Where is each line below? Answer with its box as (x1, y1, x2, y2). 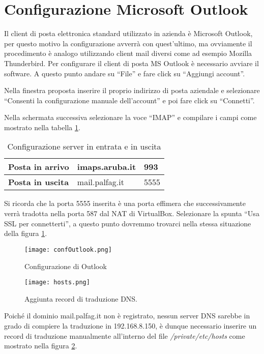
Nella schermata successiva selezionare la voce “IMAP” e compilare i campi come (4, 112, 257, 123)
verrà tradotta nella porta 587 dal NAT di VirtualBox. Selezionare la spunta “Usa (4, 208, 259, 219)
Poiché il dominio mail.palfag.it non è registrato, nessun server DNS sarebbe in (4, 310, 250, 321)
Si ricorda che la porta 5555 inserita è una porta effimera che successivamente (4, 198, 246, 209)
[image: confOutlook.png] (24, 246, 112, 253)
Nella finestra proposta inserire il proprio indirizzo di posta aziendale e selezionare (4, 85, 260, 96)
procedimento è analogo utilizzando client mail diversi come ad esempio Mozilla (4, 48, 252, 58)
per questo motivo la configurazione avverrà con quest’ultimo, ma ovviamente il (4, 38, 252, 48)
